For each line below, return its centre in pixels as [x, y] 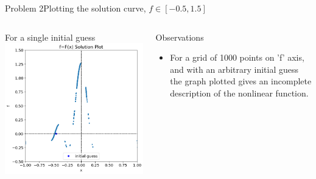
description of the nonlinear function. [239, 93]
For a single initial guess [50, 37]
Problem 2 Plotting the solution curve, [75, 8]
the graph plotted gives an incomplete [241, 81]
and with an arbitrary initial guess [234, 69]
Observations [180, 37]
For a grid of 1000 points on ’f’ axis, [237, 57]
